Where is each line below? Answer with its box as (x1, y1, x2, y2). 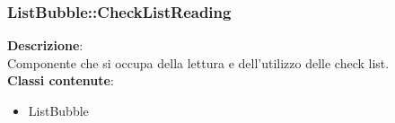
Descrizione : (7, 36, 83, 55)
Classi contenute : (7, 71, 114, 90)
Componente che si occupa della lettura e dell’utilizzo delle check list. (7, 53, 390, 72)
